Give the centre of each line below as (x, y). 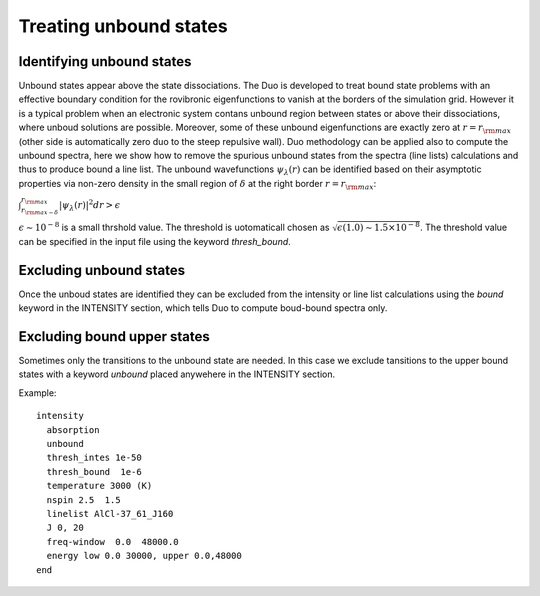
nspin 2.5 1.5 (83, 499)
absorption (73, 429)
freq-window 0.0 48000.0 (112, 541)
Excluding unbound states (102, 270)
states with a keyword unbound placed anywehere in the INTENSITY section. (176, 374)
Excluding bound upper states (114, 336)
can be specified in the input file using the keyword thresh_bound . (155, 241)
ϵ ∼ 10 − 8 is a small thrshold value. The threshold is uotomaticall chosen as (174, 226)
